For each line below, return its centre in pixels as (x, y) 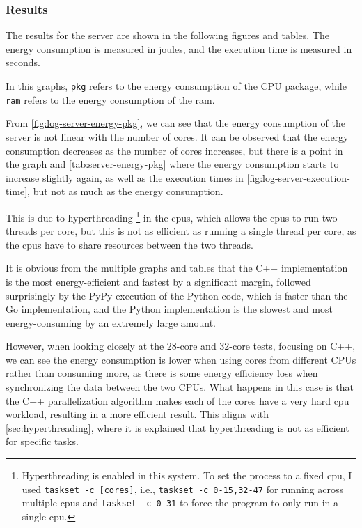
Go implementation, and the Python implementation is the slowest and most (169, 309)
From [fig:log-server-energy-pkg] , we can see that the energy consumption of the (175, 123)
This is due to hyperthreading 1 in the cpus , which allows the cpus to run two (172, 216)
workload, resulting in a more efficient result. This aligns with (137, 414)
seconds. (23, 62)
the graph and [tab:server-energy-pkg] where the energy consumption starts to (172, 164)
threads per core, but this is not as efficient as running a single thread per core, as (181, 231)
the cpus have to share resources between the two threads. (129, 244)
